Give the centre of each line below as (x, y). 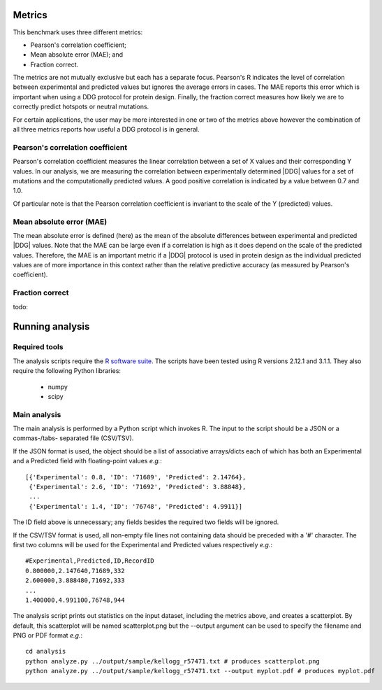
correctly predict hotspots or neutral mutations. (81, 107)
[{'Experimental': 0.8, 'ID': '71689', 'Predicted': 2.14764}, (136, 477)
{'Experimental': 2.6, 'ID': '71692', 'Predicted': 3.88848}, (138, 487)
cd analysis (46, 652)
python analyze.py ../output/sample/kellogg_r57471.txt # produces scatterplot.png (173, 661)
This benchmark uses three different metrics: (78, 32)
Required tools (38, 347)
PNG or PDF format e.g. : (48, 635)
